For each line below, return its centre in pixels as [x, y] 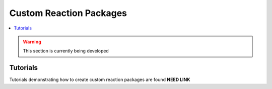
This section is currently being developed [66, 51]
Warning [32, 41]
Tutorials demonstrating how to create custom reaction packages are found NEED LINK [100, 79]
